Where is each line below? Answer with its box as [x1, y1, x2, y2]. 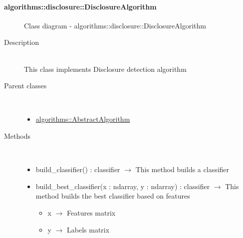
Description [4, 37, 39, 47]
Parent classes [4, 80, 47, 91]
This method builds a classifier [135, 164, 230, 175]
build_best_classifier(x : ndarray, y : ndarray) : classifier [35, 181, 210, 191]
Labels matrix [67, 224, 110, 235]
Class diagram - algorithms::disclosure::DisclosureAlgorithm [24, 20, 206, 30]
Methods [4, 130, 30, 141]
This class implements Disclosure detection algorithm [24, 63, 187, 74]
